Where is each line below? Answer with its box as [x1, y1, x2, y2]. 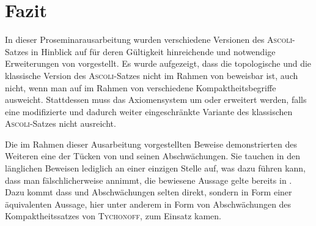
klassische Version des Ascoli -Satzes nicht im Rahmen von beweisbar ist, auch [5, 69, 298, 81]
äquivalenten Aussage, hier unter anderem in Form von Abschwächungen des [5, 197, 292, 210]
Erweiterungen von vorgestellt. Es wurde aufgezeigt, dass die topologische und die [5, 57, 312, 70]
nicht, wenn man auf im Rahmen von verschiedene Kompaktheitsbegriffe [5, 81, 276, 94]
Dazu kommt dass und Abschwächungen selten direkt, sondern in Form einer [5, 186, 292, 198]
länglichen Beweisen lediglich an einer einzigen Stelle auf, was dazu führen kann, [5, 162, 306, 175]
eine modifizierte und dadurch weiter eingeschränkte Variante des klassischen [5, 105, 293, 118]
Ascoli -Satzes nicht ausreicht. [5, 117, 116, 130]
